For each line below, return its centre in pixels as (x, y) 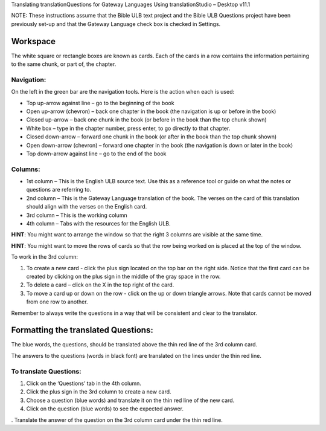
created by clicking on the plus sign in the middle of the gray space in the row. (123, 276)
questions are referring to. (59, 190)
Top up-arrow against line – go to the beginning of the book (100, 103)
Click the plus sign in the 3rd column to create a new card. (99, 392)
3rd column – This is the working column (77, 215)
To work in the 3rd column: (45, 257)
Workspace (33, 41)
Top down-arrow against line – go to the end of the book (96, 154)
